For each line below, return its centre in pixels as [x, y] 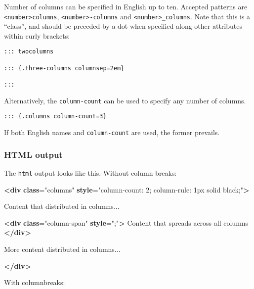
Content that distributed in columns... [62, 206]
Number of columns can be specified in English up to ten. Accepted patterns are [126, 6]
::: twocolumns [29, 52]
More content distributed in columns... [62, 249]
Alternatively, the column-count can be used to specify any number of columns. [125, 100]
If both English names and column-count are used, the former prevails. [112, 132]
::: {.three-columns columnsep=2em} [64, 68]
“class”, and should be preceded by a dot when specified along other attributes [123, 26]
